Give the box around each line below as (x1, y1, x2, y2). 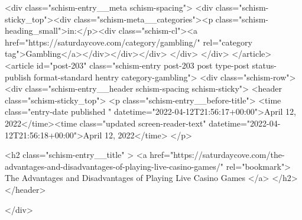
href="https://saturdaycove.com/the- (150, 148, 285, 161)
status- (252, 59, 277, 71)
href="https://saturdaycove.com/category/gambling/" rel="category (5, 35, 252, 48)
